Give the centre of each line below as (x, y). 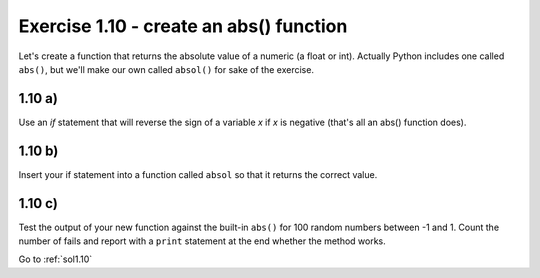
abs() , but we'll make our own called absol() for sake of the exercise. (166, 69)
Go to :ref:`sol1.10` (55, 259)
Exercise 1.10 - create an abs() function (183, 26)
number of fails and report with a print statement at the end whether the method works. (202, 241)
